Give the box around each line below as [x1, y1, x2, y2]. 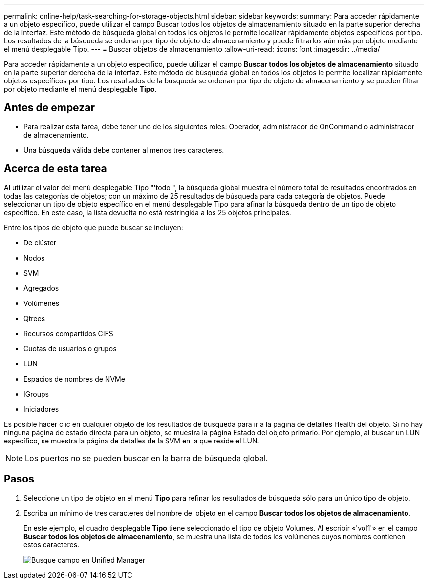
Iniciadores [23, 404, 59, 413]
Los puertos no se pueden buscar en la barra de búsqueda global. [25, 453, 268, 463]
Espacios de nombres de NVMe [23, 374, 125, 383]
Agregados [23, 283, 59, 292]
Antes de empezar [4, 101, 95, 114]
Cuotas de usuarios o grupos [23, 344, 117, 353]
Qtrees [23, 314, 45, 322]
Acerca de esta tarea [4, 162, 107, 175]
